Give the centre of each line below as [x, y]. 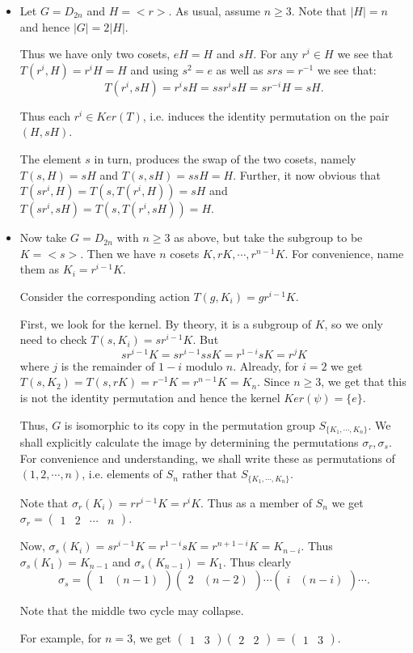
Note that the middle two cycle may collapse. [132, 611]
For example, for [61, 638]
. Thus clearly [257, 561]
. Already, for [266, 365]
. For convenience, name [344, 253]
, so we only [354, 323]
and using [154, 69]
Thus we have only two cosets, [95, 54]
